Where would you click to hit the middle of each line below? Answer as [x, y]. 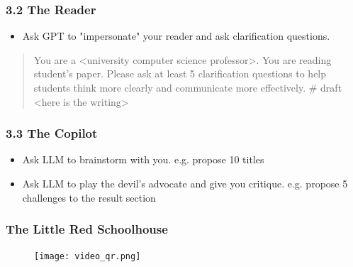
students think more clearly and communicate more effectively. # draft [188, 87]
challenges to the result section [89, 197]
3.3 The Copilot [52, 133]
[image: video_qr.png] [88, 257]
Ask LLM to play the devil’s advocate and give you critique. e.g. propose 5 [185, 183]
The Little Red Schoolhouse [87, 229]
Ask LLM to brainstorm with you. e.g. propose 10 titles [143, 159]
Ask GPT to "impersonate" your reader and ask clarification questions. [176, 36]
